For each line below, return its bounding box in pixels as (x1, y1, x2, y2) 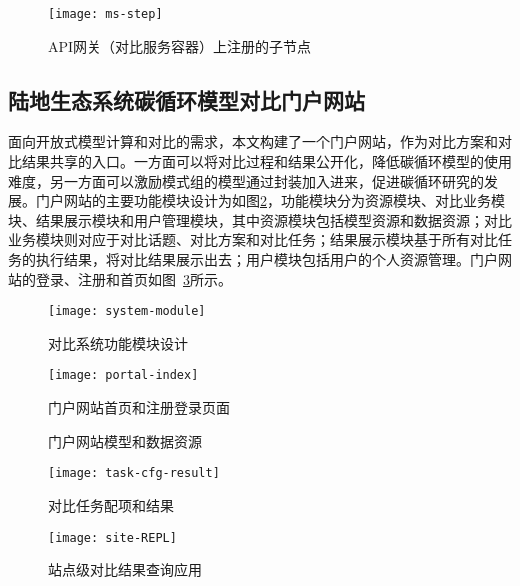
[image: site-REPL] (48, 530, 177, 545)
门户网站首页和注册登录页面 (48, 397, 230, 418)
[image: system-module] (48, 304, 206, 319)
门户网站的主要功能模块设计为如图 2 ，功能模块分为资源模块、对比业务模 (35, 190, 505, 211)
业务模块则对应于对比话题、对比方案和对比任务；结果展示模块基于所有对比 (8, 229, 498, 250)
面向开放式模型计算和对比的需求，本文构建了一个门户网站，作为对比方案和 (8, 131, 498, 152)
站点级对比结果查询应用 (48, 559, 202, 580)
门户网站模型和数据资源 (48, 430, 202, 451)
